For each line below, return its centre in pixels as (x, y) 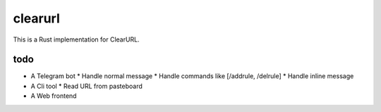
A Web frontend (54, 96)
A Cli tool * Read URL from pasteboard (86, 86)
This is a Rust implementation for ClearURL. (77, 39)
